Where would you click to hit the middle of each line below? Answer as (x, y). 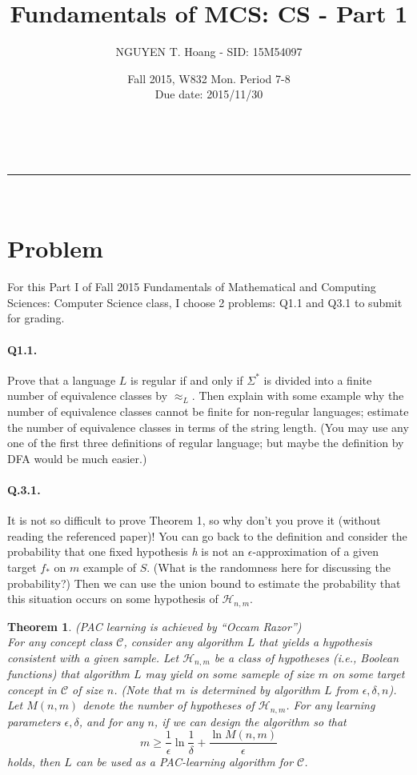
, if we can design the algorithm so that (250, 721)
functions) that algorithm (68, 674)
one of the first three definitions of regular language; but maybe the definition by (206, 443)
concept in (32, 689)
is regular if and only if (187, 380)
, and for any (111, 721)
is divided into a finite (318, 380)
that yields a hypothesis (315, 642)
